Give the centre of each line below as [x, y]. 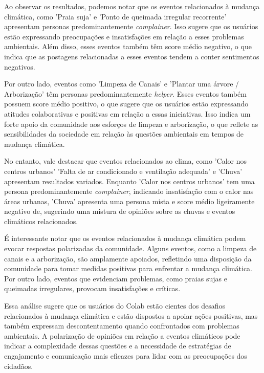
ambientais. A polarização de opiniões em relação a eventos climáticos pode [122, 335]
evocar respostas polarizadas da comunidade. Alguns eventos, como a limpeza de [130, 248]
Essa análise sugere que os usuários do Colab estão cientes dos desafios [115, 306]
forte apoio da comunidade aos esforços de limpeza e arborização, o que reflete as [131, 124]
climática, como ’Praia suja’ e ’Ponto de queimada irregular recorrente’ [115, 16]
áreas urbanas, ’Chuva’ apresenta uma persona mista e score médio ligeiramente [129, 201]
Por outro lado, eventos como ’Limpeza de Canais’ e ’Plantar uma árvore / [122, 84]
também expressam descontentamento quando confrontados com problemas [122, 326]
